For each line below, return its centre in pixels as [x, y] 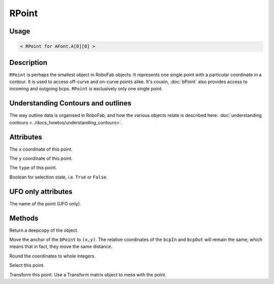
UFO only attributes [41, 191]
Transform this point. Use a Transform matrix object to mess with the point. [88, 274]
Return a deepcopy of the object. [44, 230]
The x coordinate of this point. [41, 149]
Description [28, 63]
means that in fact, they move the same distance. [61, 246]
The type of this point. [33, 168]
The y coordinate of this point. [41, 158]
